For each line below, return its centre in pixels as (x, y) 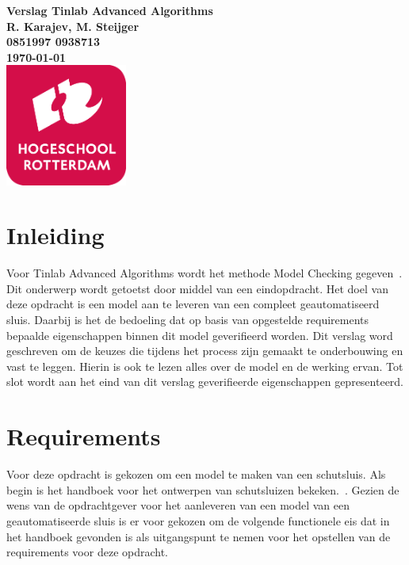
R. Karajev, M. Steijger (73, 26)
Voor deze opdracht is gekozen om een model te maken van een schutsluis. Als (196, 474)
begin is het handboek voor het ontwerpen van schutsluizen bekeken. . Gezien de (203, 489)
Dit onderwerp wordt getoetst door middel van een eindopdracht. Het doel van (197, 288)
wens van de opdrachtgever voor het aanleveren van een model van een (178, 505)
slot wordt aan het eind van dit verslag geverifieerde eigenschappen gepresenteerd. (205, 382)
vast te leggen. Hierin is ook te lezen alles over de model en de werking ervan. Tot (205, 366)
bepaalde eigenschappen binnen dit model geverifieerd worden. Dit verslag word (200, 335)
